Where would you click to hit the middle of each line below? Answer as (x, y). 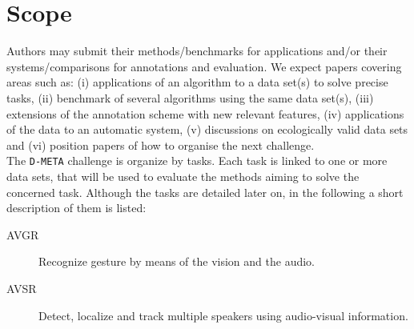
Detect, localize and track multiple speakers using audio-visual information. (223, 315)
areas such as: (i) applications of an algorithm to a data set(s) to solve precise (197, 82)
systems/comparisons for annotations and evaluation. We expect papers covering (204, 66)
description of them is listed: (76, 208)
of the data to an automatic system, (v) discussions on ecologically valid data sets (207, 129)
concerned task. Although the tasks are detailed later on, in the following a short (205, 192)
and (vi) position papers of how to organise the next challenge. (161, 144)
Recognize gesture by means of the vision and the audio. (177, 261)
